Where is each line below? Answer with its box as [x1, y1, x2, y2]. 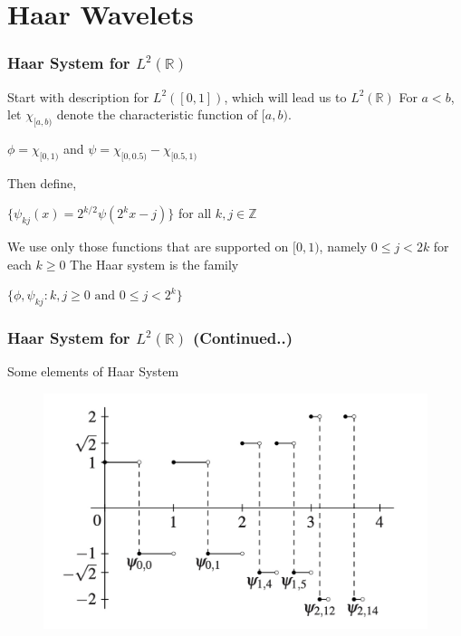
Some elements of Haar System [7, 362, 179, 381]
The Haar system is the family [70, 254, 239, 273]
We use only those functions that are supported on [7, 237, 289, 256]
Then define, [7, 173, 77, 192]
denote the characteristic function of [56, 105, 258, 124]
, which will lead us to [224, 87, 347, 106]
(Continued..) [193, 327, 293, 349]
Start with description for [7, 87, 149, 106]
